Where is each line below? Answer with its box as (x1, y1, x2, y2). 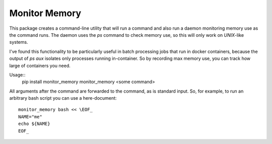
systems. (9, 39, 28, 45)
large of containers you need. (9, 62, 71, 68)
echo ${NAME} (18, 121, 50, 127)
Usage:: (9, 71, 26, 78)
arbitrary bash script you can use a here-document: (9, 95, 117, 101)
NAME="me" (18, 114, 42, 119)
